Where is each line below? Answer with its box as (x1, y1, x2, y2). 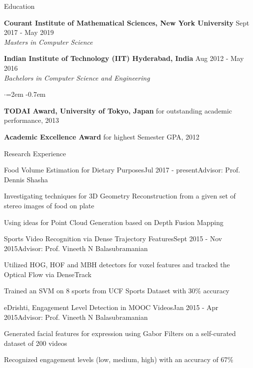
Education (4, 1, 35, 11)
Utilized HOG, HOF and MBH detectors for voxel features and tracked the (4, 259, 230, 270)
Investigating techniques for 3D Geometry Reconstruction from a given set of (4, 191, 236, 201)
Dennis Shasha (4, 174, 48, 184)
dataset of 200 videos (4, 338, 67, 348)
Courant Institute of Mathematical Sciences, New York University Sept (4, 17, 250, 28)
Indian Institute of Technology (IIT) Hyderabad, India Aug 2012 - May (4, 53, 244, 63)
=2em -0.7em (5, 89, 46, 99)
